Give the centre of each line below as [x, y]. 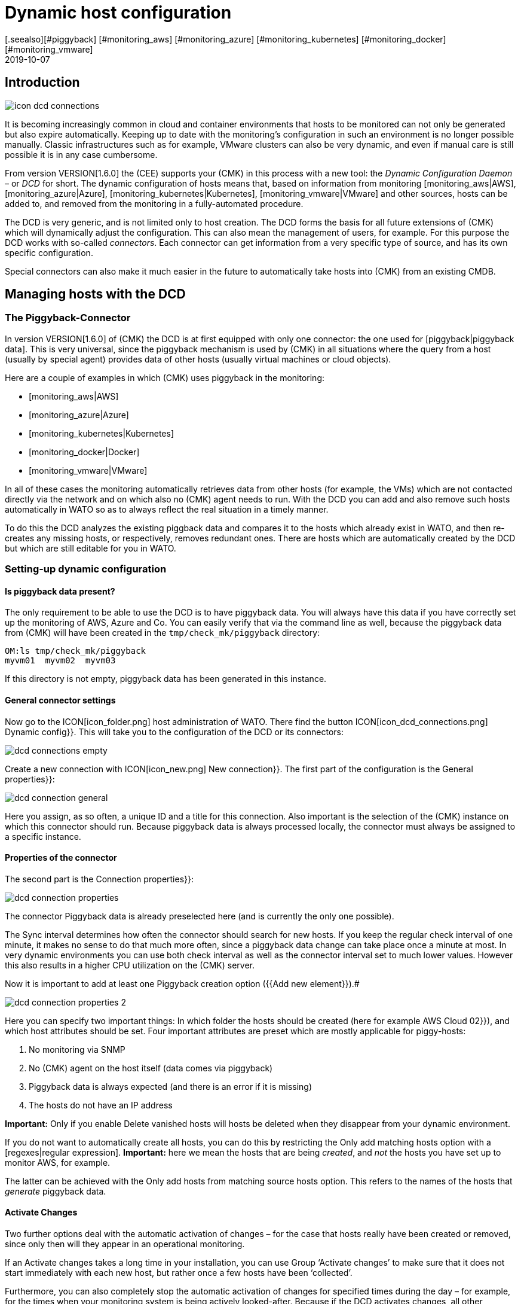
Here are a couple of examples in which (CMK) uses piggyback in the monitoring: [165, 377]
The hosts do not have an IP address [101, 1105]
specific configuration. [49, 252]
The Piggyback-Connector [68, 318]
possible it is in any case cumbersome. [81, 154]
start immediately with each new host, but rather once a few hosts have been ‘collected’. [179, 1273]
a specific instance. [43, 836]
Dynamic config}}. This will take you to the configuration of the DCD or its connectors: [174, 732]
